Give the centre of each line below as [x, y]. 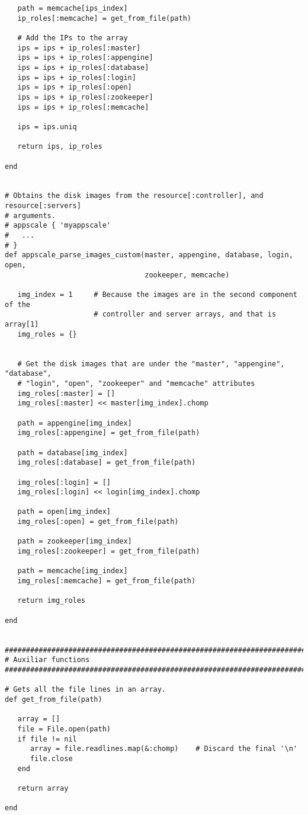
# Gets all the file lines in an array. [86, 690]
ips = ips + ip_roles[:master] [79, 48]
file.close [51, 758]
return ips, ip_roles [60, 147]
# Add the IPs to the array [73, 38]
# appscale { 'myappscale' [58, 226]
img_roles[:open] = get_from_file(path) [98, 522]
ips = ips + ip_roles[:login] [77, 77]
